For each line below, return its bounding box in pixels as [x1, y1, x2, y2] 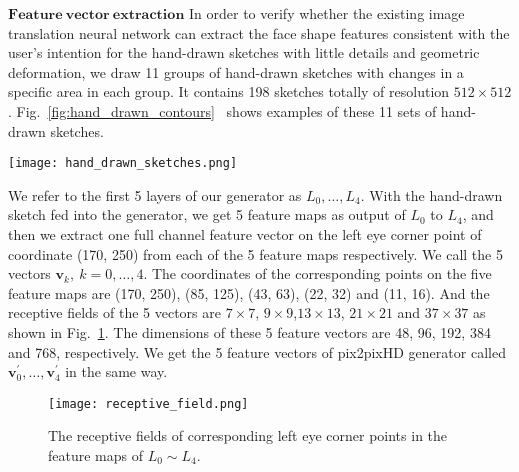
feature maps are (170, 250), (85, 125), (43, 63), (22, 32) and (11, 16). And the [8, 282, 490, 303]
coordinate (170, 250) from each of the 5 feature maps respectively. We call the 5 [8, 243, 503, 264]
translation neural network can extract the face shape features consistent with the [8, 22, 510, 43]
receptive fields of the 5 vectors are [8, 302, 221, 323]
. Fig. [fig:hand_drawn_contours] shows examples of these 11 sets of [8, 100, 437, 121]
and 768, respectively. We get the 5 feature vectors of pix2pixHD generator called [8, 341, 506, 362]
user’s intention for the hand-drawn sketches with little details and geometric [8, 42, 480, 63]
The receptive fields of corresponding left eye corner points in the [48, 425, 448, 446]
